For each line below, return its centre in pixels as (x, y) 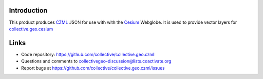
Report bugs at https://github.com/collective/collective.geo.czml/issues (93, 68)
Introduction (28, 10)
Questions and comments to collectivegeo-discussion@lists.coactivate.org (96, 61)
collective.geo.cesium (31, 29)
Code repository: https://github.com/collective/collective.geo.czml (88, 54)
